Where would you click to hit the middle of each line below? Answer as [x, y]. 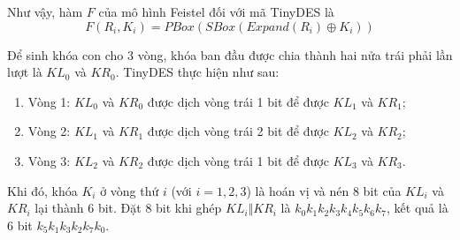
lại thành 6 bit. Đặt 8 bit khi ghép [128, 208]
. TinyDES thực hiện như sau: [197, 72]
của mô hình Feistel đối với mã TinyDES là [216, 11]
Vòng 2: [49, 131]
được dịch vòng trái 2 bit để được [238, 131]
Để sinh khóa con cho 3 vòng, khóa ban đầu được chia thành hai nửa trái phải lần [230, 54]
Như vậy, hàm [45, 11]
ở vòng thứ [130, 190]
